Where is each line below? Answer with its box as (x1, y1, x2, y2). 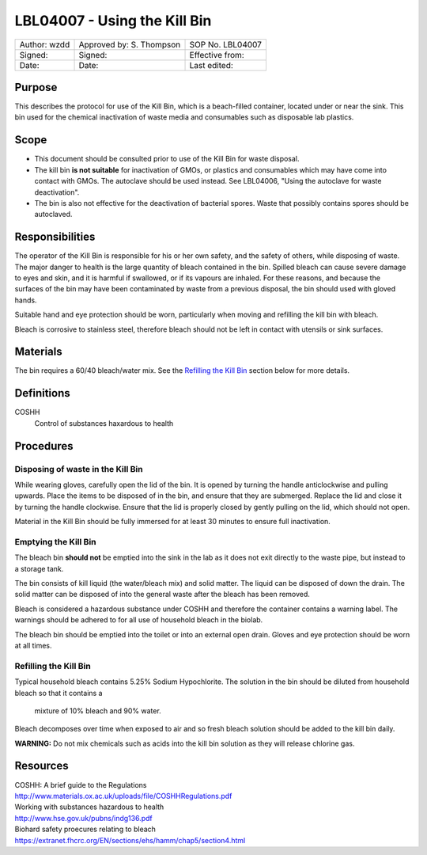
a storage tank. (14, 564, 64, 573)
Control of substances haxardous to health (34, 418, 174, 427)
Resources (14, 759, 69, 773)
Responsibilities (14, 230, 96, 244)
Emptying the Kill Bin (14, 536, 96, 547)
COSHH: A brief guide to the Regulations (14, 780, 147, 789)
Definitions (14, 386, 70, 400)
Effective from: (189, 49, 244, 60)
